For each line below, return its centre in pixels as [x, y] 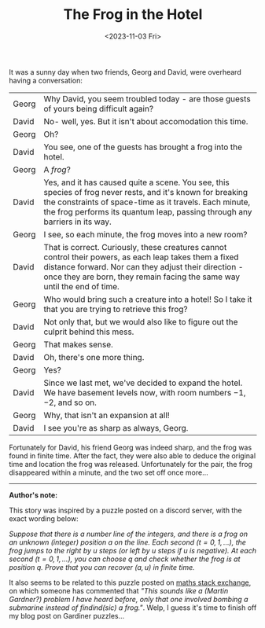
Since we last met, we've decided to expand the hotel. [143, 383]
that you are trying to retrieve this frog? [116, 309]
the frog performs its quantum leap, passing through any [148, 211]
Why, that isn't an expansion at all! [107, 415]
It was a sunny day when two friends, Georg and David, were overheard [125, 72]
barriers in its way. [78, 222]
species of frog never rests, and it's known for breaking [146, 192]
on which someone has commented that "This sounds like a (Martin [119, 590]
